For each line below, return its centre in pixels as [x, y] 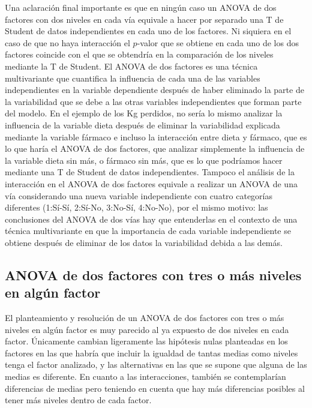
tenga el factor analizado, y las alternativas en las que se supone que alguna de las [156, 364]
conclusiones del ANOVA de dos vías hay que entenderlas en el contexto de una [151, 219]
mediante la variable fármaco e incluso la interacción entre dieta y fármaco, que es [156, 136]
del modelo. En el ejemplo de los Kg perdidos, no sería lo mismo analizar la [144, 113]
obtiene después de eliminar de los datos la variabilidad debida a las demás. [144, 242]
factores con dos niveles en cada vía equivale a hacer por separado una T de [144, 19]
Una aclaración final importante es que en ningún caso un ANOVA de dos [141, 7]
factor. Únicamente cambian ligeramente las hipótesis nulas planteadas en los [146, 341]
